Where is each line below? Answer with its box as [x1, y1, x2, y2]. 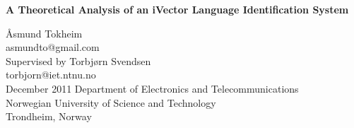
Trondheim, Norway [6, 109, 92, 124]
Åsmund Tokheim [6, 25, 83, 40]
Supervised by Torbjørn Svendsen [6, 53, 151, 68]
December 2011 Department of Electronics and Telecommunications [6, 81, 299, 95]
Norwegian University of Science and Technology [6, 95, 216, 110]
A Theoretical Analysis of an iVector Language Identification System [6, 2, 349, 16]
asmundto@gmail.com [6, 40, 100, 54]
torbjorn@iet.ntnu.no [6, 67, 96, 82]
